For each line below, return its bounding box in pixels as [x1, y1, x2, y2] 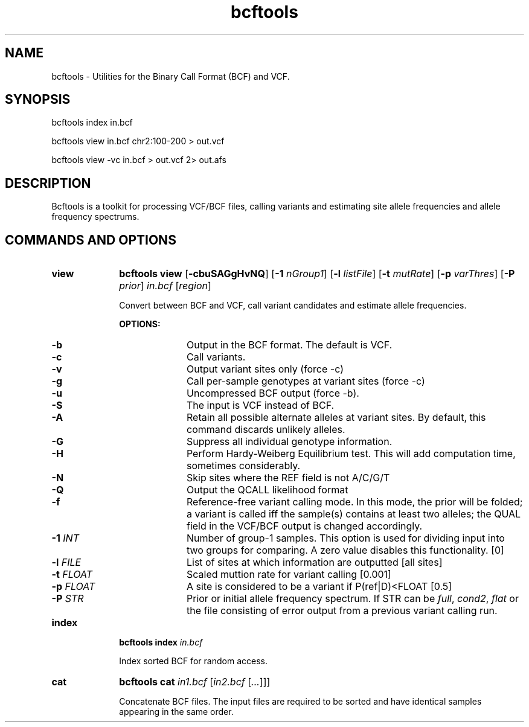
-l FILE [51, 556, 82, 569]
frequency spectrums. [51, 211, 139, 222]
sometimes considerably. [186, 460, 301, 472]
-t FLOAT [51, 568, 92, 581]
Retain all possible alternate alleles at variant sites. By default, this [186, 411, 486, 424]
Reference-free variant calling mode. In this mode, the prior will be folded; [186, 496, 523, 508]
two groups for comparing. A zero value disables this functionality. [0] [186, 544, 504, 557]
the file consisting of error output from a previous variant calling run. [186, 604, 498, 617]
